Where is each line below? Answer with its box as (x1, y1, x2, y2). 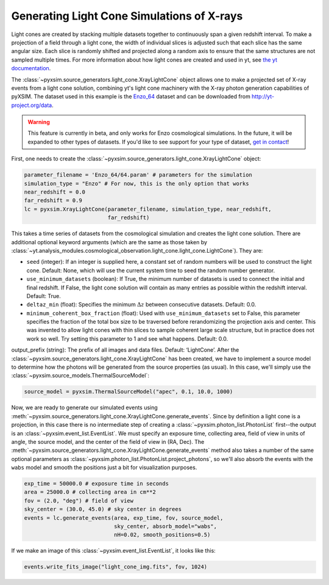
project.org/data (11, 101, 52, 109)
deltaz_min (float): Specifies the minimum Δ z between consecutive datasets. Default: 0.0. (26, 301, 256, 308)
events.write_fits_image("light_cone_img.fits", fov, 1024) (24, 564, 208, 570)
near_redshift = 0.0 (24, 189, 85, 195)
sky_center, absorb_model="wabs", (113, 523, 218, 530)
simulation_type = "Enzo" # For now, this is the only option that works (24, 180, 249, 187)
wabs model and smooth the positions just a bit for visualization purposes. (11, 464, 197, 471)
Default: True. (26, 292, 61, 299)
